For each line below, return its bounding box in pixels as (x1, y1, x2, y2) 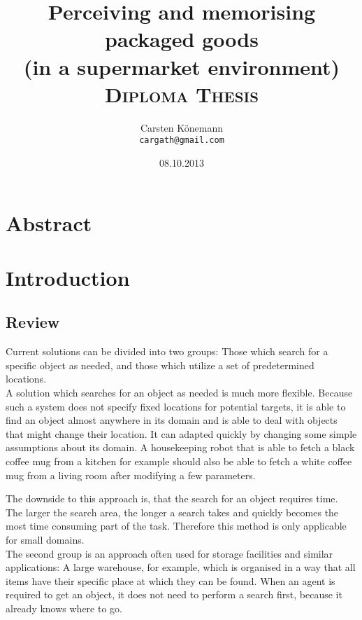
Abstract (6, 208, 92, 237)
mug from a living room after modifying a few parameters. (6, 467, 256, 482)
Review (6, 311, 60, 333)
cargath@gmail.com (139, 135, 224, 146)
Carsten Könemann (140, 120, 223, 135)
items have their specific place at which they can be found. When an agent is (6, 573, 335, 588)
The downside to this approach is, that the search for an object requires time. (6, 491, 338, 506)
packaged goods (105, 25, 259, 53)
